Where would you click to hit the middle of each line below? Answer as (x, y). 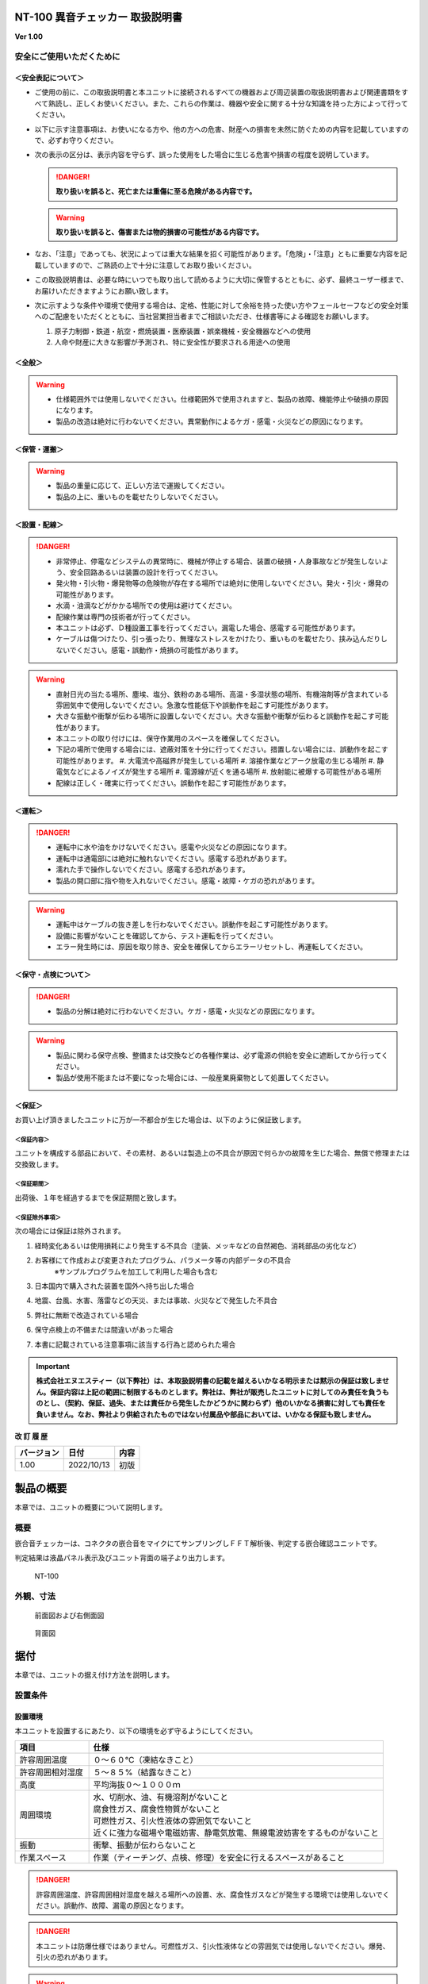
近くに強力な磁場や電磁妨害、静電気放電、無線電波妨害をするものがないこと (236, 1833)
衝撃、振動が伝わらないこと (145, 1845)
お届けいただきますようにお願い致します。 (104, 290)
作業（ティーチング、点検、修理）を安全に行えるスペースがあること (219, 1858)
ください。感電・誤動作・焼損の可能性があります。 (160, 650)
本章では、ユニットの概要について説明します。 (91, 1507)
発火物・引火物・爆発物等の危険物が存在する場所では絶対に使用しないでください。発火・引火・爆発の (222, 583)
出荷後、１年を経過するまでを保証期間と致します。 (98, 1198)
